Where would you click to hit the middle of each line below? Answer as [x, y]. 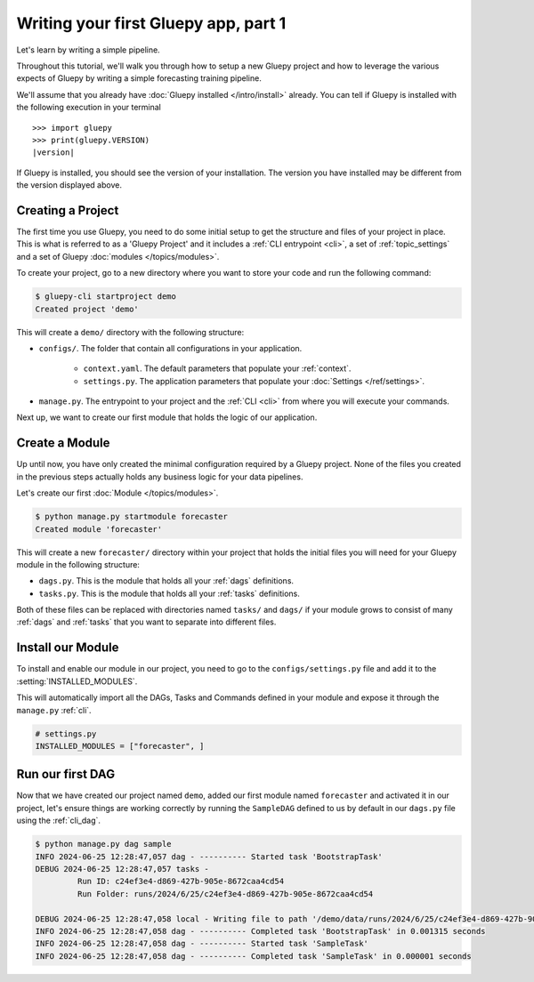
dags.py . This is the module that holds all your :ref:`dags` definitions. [166, 581]
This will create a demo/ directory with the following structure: [130, 332]
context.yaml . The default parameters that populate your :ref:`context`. [217, 368]
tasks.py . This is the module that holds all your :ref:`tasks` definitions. [169, 593]
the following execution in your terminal [89, 108]
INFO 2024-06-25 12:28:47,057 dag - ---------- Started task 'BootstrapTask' [209, 857]
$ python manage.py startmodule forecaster [132, 517]
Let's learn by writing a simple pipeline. [88, 50]
